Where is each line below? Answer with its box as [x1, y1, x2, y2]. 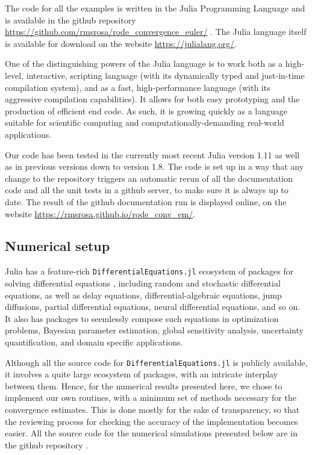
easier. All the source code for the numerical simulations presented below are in [5, 427, 298, 439]
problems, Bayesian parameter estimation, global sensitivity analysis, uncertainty [5, 324, 304, 336]
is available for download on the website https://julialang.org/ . [5, 37, 237, 49]
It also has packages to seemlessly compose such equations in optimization [5, 312, 279, 324]
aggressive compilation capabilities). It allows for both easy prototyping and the [5, 93, 300, 105]
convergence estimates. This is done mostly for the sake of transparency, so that [5, 403, 300, 415]
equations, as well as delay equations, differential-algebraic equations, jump [5, 288, 282, 301]
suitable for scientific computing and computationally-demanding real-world [5, 116, 284, 129]
